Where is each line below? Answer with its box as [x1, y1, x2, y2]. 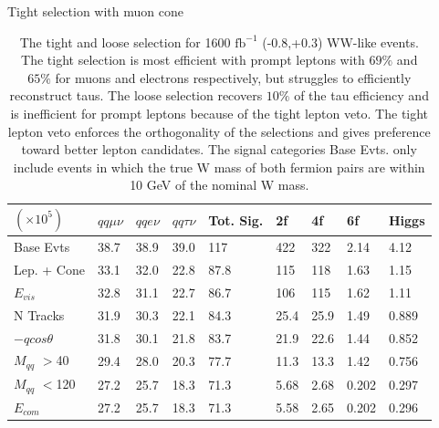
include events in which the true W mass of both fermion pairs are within [13, 157, 425, 176]
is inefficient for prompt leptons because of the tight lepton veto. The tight [10, 103, 429, 122]
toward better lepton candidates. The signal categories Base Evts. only [21, 140, 417, 159]
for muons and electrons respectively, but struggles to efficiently [55, 68, 412, 87]
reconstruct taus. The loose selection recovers [9, 86, 263, 105]
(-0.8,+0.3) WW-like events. [262, 32, 419, 51]
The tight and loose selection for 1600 [19, 32, 231, 51]
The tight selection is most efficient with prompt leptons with [21, 50, 365, 69]
